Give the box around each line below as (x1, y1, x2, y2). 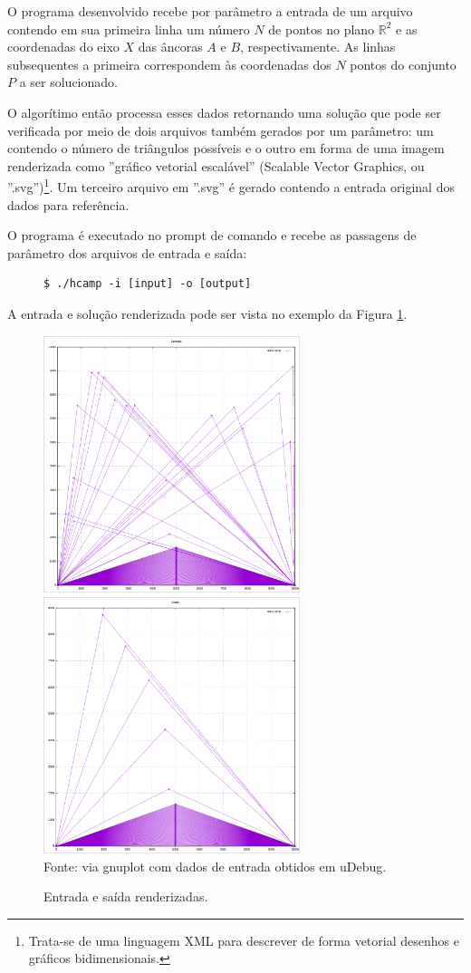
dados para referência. (7, 195, 130, 214)
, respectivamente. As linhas (240, 37, 396, 56)
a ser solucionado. (19, 72, 118, 92)
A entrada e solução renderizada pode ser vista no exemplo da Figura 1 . (7, 303, 408, 323)
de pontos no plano (268, 19, 375, 38)
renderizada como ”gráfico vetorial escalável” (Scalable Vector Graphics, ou (7, 156, 425, 175)
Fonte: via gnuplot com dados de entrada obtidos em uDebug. (43, 856, 387, 875)
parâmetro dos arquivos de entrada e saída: (7, 243, 247, 262)
